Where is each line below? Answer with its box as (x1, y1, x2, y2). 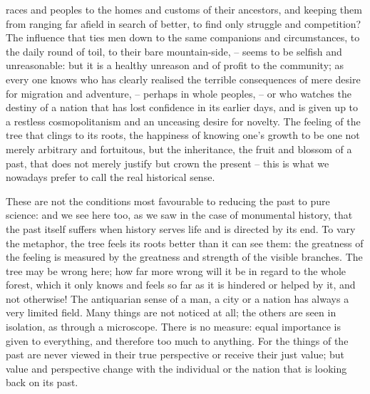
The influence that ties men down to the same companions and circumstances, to (6, 30, 360, 45)
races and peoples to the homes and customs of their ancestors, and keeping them (6, 2, 362, 16)
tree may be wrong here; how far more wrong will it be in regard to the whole (6, 263, 346, 278)
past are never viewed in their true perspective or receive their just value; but (6, 347, 344, 362)
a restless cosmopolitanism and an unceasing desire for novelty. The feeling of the (6, 113, 361, 128)
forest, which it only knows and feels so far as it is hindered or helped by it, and (6, 277, 356, 292)
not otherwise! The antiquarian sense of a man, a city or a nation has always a (6, 291, 349, 306)
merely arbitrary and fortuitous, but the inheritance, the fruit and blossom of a (6, 141, 352, 156)
